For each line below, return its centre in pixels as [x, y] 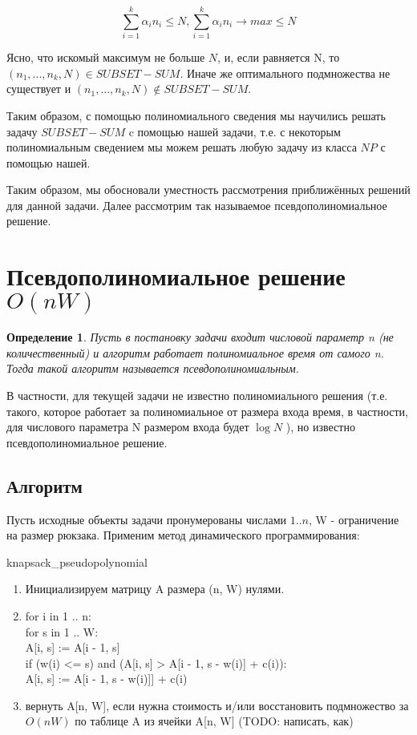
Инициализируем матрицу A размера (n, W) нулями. [155, 589]
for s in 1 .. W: [62, 631]
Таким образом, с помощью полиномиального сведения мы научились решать [196, 115]
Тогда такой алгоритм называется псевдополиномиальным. [153, 368]
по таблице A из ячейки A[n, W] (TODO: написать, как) [214, 721]
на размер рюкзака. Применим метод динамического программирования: [183, 535]
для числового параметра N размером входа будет [128, 427]
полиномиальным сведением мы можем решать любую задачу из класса [182, 147]
